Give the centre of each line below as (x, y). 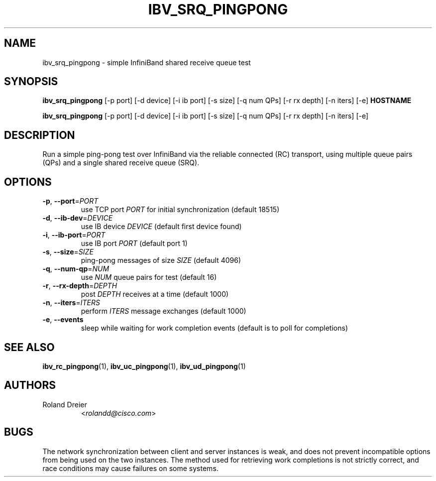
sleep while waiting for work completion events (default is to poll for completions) (214, 328)
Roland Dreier (65, 404)
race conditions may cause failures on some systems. (130, 468)
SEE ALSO (29, 347)
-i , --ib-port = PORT (74, 235)
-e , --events (63, 320)
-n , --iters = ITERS (71, 303)
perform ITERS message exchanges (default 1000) (163, 311)
